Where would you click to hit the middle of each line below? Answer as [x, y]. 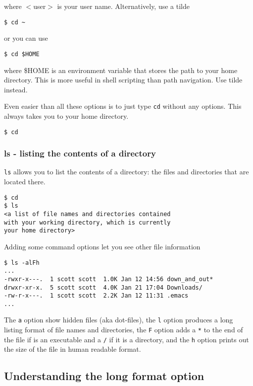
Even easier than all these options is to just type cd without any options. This [123, 106]
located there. [25, 182]
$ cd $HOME [22, 54]
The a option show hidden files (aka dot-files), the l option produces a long [119, 320]
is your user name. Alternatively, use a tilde [123, 6]
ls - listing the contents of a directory [80, 153]
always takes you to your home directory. [66, 116]
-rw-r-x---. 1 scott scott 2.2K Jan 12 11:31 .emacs [96, 296]
